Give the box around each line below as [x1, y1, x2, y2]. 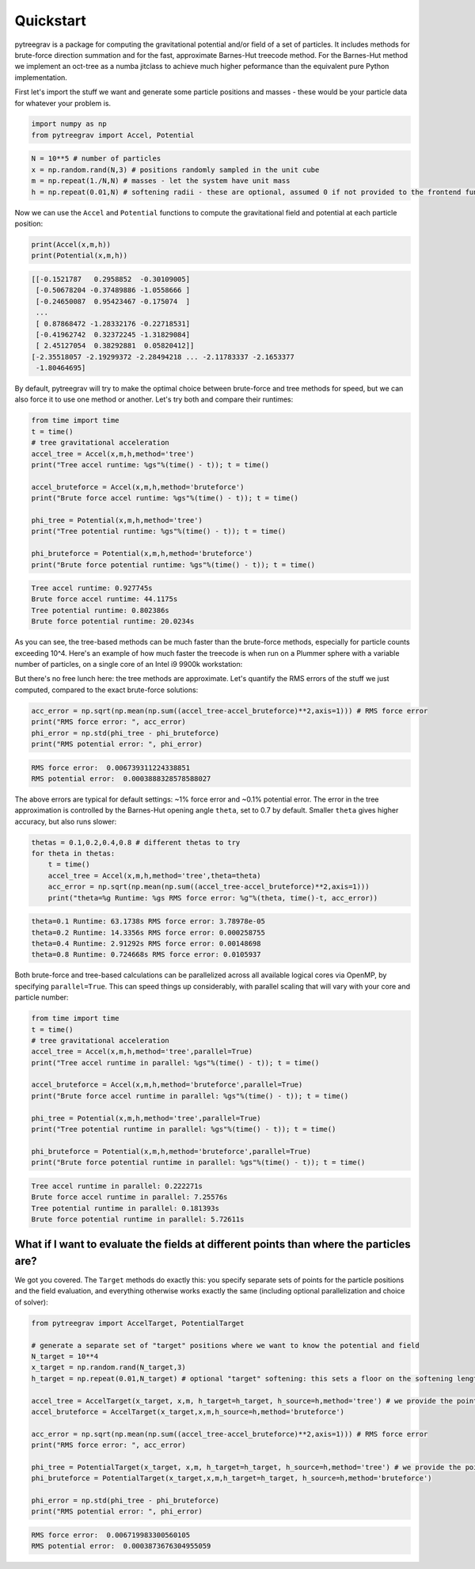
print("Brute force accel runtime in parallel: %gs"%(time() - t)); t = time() [31, 1091, 349, 1100]
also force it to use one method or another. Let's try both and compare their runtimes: [14, 394, 294, 404]
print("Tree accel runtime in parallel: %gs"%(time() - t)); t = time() [31, 1058, 320, 1067]
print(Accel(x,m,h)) [31, 240, 111, 249]
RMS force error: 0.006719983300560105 [31, 1531, 190, 1540]
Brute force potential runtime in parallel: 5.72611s [31, 1214, 245, 1224]
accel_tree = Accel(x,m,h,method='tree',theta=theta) [47, 871, 261, 880]
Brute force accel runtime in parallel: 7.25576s [31, 1193, 228, 1202]
